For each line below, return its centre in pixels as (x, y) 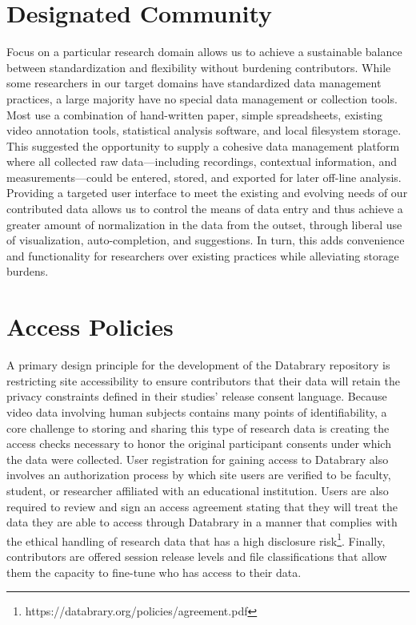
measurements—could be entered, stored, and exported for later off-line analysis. (204, 177)
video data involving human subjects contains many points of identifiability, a (197, 411)
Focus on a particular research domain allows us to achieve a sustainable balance (204, 52)
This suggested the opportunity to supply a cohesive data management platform (203, 145)
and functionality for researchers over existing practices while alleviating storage (203, 255)
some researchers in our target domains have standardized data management (194, 83)
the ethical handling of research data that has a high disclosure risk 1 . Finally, (196, 539)
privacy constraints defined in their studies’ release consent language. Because (197, 396)
